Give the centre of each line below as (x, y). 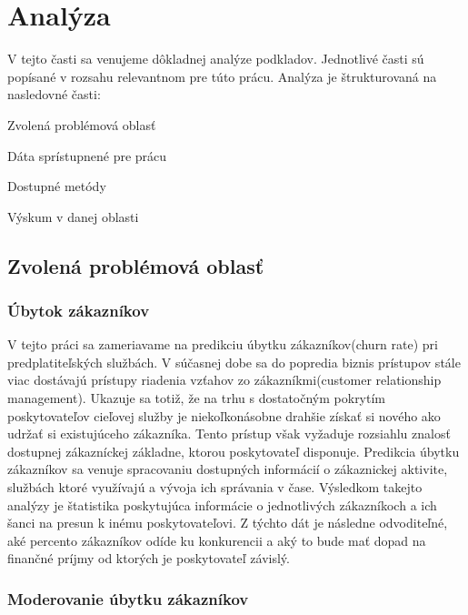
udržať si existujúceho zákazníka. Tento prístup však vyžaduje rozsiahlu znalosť (229, 434)
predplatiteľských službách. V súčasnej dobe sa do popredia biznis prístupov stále (234, 362)
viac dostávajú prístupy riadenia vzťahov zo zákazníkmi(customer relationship (224, 380)
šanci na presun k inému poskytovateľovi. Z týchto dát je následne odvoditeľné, (228, 523)
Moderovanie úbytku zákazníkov (128, 598)
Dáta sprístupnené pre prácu (87, 155)
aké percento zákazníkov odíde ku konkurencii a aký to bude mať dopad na (217, 540)
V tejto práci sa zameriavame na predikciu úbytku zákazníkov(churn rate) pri (223, 344)
